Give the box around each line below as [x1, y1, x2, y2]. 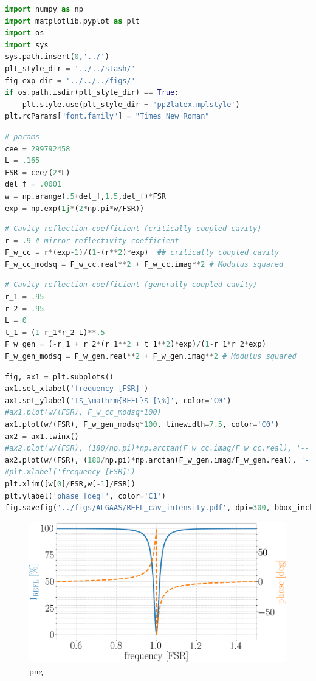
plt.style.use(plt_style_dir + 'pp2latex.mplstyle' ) [22, 100, 240, 109]
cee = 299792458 [5, 144, 70, 153]
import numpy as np [5, 5, 83, 13]
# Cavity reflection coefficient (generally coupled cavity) [5, 280, 258, 289]
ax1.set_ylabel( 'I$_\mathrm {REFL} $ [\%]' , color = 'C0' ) [5, 396, 232, 405]
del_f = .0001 [5, 180, 62, 189]
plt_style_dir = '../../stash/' [5, 64, 136, 73]
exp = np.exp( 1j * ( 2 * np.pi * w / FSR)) [5, 204, 145, 213]
